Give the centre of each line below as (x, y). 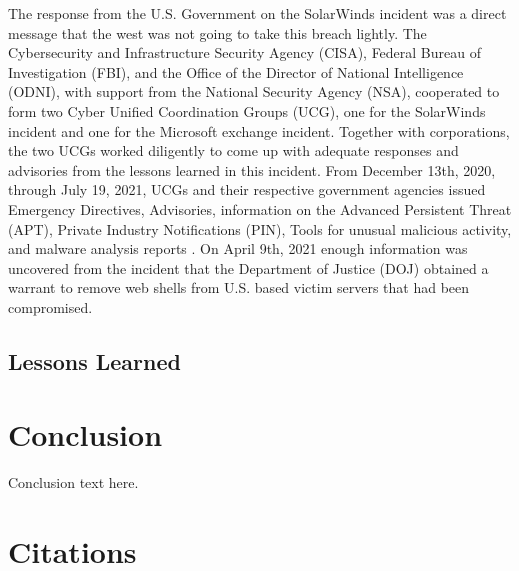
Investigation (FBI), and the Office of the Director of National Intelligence (236, 71)
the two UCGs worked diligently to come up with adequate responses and (233, 150)
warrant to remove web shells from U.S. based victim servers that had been (239, 287)
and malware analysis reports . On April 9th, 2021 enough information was (238, 248)
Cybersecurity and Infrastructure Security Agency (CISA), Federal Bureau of (245, 52)
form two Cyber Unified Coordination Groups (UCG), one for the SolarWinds (247, 110)
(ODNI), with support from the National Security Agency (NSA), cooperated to (254, 91)
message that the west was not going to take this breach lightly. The (217, 32)
